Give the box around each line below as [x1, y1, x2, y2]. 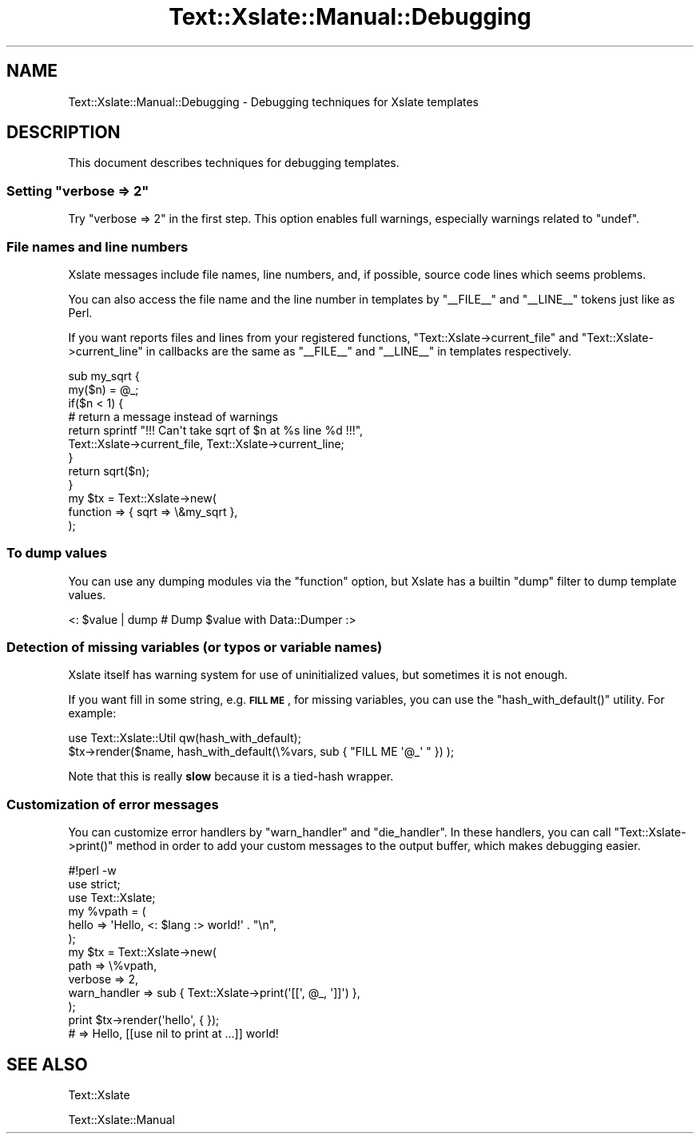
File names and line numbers [6, 238, 189, 255]
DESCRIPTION [6, 122, 121, 143]
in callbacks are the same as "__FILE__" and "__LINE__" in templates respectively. [145, 344, 572, 358]
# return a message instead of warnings [68, 409, 278, 423]
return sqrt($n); [68, 463, 149, 478]
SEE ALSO [6, 1054, 88, 1074]
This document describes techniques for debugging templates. [68, 156, 400, 170]
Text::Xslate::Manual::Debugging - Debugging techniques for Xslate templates [68, 94, 479, 109]
